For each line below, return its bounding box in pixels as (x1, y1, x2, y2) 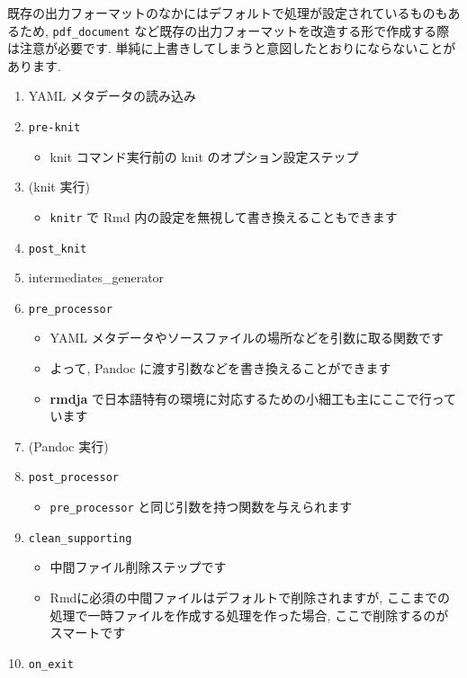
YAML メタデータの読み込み (28, 86, 196, 105)
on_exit (28, 657, 74, 671)
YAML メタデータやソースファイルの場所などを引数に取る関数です (49, 328, 444, 347)
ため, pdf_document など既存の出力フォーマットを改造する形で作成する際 (19, 21, 450, 40)
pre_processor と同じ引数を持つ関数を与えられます (49, 497, 353, 516)
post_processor (28, 471, 120, 485)
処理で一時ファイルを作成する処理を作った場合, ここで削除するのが (49, 605, 449, 624)
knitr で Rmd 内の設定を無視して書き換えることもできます (49, 207, 398, 226)
